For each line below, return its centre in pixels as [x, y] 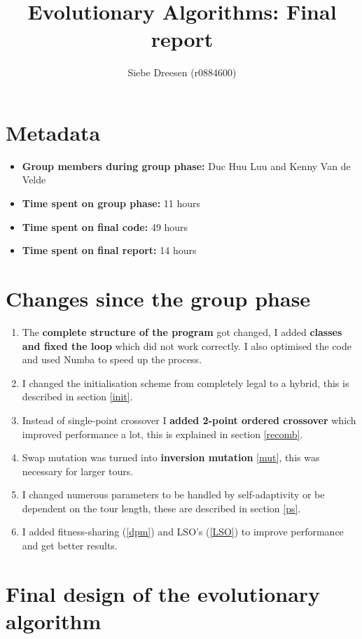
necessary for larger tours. [78, 471]
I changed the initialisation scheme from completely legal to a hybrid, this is [186, 382]
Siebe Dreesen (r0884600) [182, 72]
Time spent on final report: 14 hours [109, 250]
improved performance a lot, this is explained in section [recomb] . [162, 434]
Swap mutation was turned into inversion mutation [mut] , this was [171, 457]
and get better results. [70, 546]
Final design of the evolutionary [163, 593]
